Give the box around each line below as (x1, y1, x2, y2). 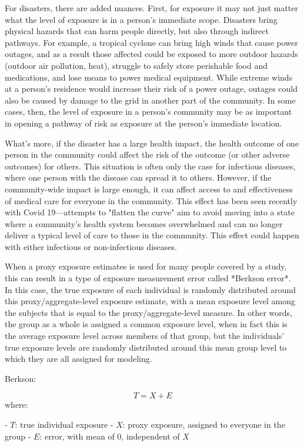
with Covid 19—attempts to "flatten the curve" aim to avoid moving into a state (5, 206, 295, 218)
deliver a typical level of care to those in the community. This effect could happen (5, 229, 299, 241)
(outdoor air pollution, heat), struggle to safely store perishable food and (5, 59, 268, 71)
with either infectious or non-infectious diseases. (5, 240, 177, 252)
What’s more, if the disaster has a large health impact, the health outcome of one (5, 137, 299, 149)
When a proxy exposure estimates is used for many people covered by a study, (5, 260, 287, 272)
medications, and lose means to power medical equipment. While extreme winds (5, 71, 293, 83)
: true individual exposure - (15, 418, 113, 430)
